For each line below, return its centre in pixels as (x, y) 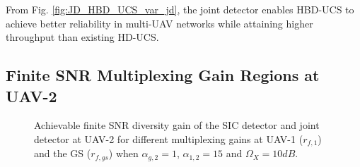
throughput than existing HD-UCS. (82, 37)
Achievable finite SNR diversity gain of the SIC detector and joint (177, 125)
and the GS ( (63, 153)
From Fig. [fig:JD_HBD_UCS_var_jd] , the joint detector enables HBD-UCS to (180, 9)
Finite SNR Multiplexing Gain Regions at (163, 75)
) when (123, 153)
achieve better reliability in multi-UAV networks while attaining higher (159, 23)
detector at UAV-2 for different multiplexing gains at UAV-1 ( (169, 138)
